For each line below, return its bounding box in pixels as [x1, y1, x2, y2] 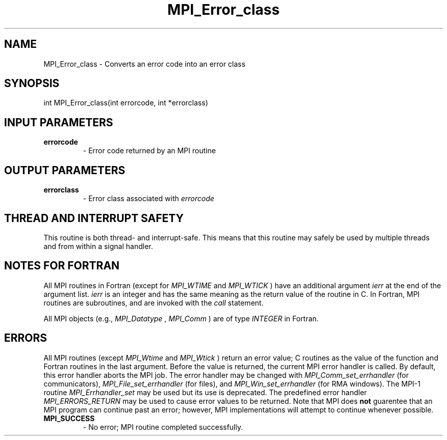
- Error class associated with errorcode [83, 194, 214, 203]
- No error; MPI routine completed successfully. [83, 422, 243, 431]
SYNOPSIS [4, 77, 60, 90]
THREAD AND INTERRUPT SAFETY [4, 211, 184, 225]
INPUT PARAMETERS [4, 116, 113, 129]
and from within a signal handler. [43, 241, 153, 251]
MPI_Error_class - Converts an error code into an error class [43, 59, 245, 68]
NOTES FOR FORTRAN [4, 259, 120, 272]
